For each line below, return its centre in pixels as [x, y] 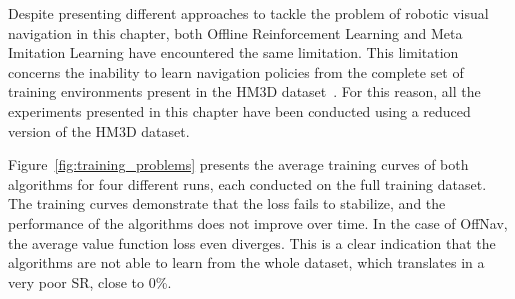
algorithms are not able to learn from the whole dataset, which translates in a [246, 262]
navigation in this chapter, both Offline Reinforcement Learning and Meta [235, 32]
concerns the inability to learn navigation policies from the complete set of [236, 71]
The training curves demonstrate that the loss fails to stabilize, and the [227, 203]
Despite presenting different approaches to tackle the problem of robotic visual [248, 13]
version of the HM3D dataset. [99, 130]
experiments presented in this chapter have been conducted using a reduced [239, 110]
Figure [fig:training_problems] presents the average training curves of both [238, 164]
